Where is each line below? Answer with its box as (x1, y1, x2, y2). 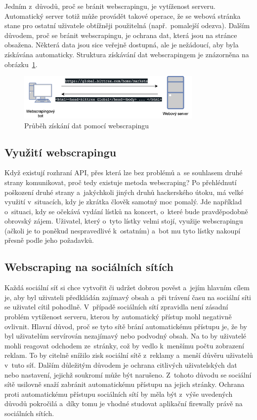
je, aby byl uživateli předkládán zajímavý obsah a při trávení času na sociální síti (4, 292, 252, 302)
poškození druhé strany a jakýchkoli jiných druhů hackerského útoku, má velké (4, 187, 244, 197)
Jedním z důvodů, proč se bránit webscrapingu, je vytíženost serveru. (4, 1, 215, 11)
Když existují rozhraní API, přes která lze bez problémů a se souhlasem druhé (4, 167, 243, 178)
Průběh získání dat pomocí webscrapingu (24, 120, 149, 130)
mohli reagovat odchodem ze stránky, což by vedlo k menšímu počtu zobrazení (4, 340, 244, 350)
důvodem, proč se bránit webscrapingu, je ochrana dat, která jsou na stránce (4, 30, 237, 40)
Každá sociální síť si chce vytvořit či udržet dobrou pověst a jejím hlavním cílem (4, 282, 250, 293)
